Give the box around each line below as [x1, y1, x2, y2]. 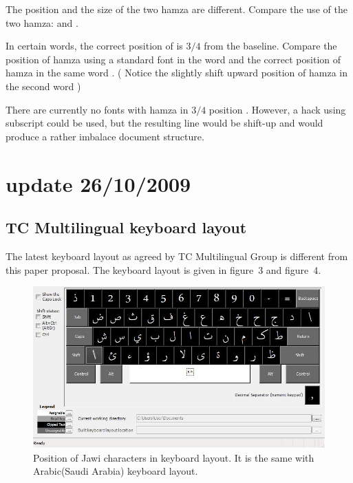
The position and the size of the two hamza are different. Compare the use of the [6, 2, 347, 16]
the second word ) [6, 78, 81, 93]
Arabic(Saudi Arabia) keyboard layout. [33, 464, 198, 478]
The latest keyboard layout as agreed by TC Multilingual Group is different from [6, 248, 348, 263]
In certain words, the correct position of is [6, 39, 183, 53]
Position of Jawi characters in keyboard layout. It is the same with [33, 450, 314, 464]
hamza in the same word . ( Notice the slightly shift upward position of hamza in [6, 65, 347, 80]
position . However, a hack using [208, 102, 346, 116]
